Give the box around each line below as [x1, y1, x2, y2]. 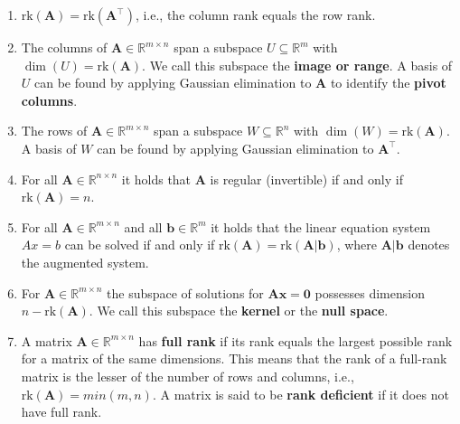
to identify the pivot [330, 73, 446, 92]
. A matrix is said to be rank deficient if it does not [152, 384, 449, 403]
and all [124, 217, 163, 236]
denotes [408, 235, 450, 254]
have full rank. [21, 402, 102, 421]
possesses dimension [314, 283, 425, 302]
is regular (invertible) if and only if [210, 169, 403, 188]
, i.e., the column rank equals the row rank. [135, 5, 376, 24]
